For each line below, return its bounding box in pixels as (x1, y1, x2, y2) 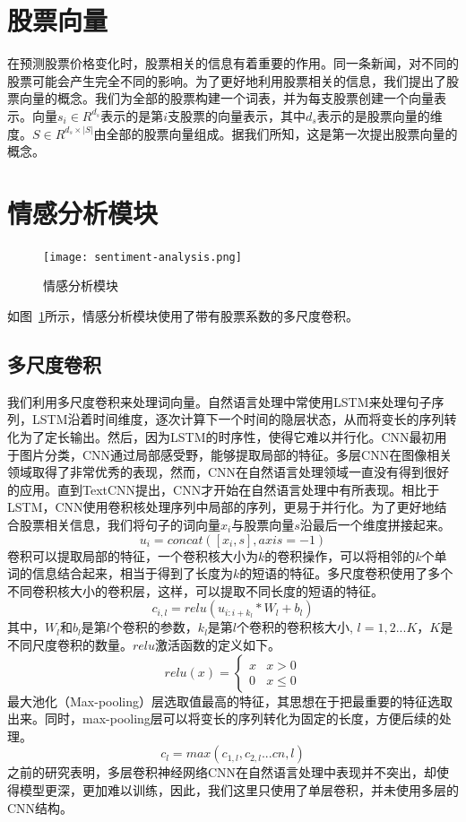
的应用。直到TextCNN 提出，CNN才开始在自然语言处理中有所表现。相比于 (7, 480, 440, 498)
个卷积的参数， (109, 618, 198, 636)
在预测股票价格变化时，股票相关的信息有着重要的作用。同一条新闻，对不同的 (7, 54, 459, 73)
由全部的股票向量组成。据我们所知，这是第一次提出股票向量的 (93, 124, 458, 143)
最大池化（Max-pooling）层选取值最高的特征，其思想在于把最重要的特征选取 (7, 691, 453, 710)
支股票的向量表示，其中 (168, 106, 306, 125)
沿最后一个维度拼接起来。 (299, 515, 451, 534)
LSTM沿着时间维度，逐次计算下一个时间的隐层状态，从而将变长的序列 (31, 410, 444, 428)
